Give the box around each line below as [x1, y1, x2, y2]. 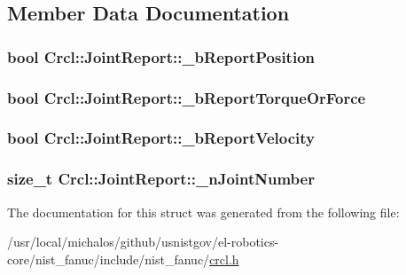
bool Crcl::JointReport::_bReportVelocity [7, 127, 315, 149]
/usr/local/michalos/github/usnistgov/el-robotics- [7, 232, 279, 251]
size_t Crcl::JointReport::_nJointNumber [7, 168, 315, 190]
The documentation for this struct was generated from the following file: [7, 202, 400, 221]
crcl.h [209, 249, 239, 268]
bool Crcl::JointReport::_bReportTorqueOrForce [7, 86, 366, 108]
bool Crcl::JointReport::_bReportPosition [7, 45, 316, 67]
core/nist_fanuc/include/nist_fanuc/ [7, 249, 210, 268]
